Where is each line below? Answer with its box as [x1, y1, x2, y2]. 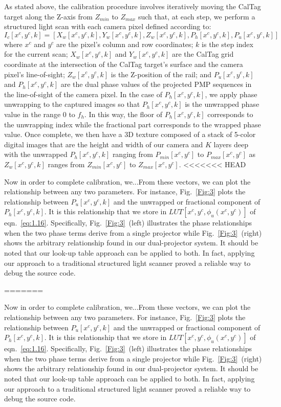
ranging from [112, 149, 153, 160]
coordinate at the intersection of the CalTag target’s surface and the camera [4, 58, 243, 69]
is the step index [202, 38, 253, 49]
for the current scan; [4, 49, 68, 59]
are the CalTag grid [171, 49, 234, 59]
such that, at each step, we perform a [138, 11, 255, 21]
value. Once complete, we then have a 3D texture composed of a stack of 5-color [4, 129, 256, 140]
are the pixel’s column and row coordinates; [56, 38, 193, 49]
